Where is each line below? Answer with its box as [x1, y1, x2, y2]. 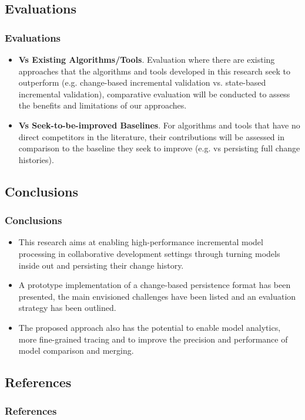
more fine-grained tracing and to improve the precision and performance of [18, 333, 288, 345]
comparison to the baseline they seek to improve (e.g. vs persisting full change [18, 142, 300, 154]
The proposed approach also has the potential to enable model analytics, [18, 321, 281, 333]
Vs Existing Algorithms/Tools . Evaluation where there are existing [18, 53, 275, 65]
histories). [18, 153, 54, 165]
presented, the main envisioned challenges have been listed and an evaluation [18, 290, 296, 302]
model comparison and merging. [18, 344, 134, 357]
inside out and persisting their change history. [18, 259, 184, 271]
